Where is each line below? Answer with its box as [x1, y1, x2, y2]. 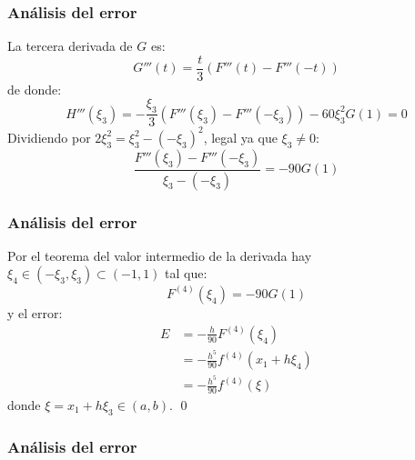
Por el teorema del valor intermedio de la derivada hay [7, 245, 312, 265]
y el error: [7, 303, 63, 322]
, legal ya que [203, 127, 278, 146]
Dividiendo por [7, 127, 91, 146]
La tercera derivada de [7, 36, 133, 55]
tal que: [165, 264, 207, 283]
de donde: [7, 79, 62, 98]
